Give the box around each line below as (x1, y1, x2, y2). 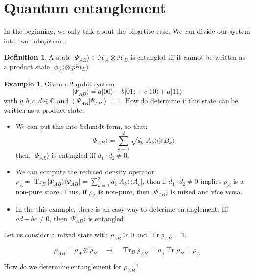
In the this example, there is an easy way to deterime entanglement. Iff (15, 203, 229, 213)
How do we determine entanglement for (4, 261, 122, 271)
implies (200, 176, 222, 186)
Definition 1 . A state (4, 52, 71, 62)
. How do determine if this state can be (121, 95, 238, 106)
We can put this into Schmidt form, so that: (15, 121, 148, 131)
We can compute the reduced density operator (15, 166, 154, 176)
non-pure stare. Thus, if (15, 187, 87, 197)
